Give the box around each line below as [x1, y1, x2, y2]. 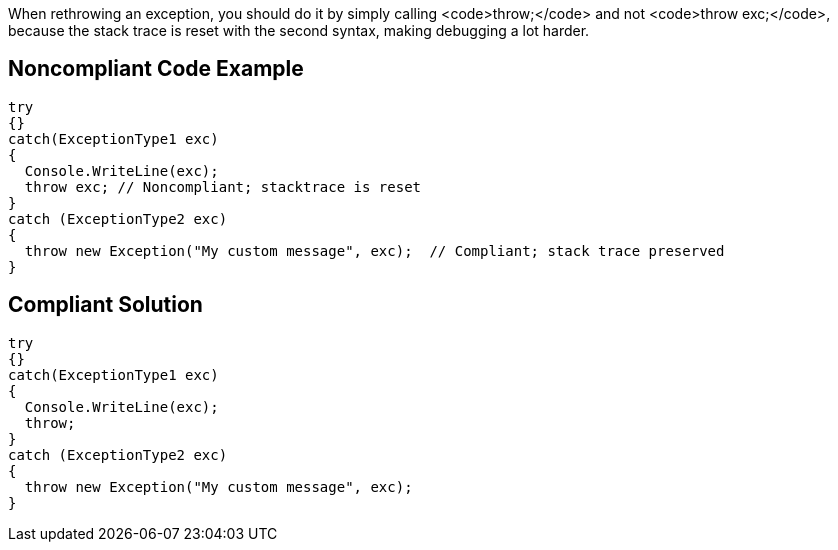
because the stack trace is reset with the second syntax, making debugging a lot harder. [8, 22, 590, 39]
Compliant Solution [8, 292, 203, 318]
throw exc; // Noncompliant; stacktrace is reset [24, 178, 422, 195]
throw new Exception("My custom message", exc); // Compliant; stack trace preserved [24, 242, 725, 259]
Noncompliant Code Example [8, 56, 304, 82]
